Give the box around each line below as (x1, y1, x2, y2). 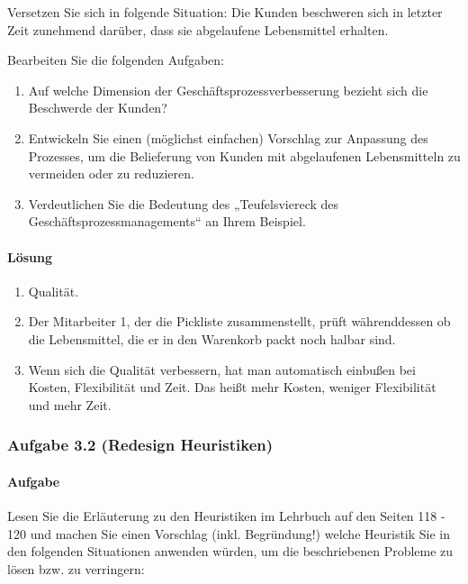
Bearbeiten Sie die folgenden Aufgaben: (7, 50, 224, 69)
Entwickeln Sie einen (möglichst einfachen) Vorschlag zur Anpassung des (28, 128, 428, 147)
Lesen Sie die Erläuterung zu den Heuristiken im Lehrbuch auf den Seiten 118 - (7, 506, 445, 525)
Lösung (7, 247, 53, 266)
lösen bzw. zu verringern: (7, 559, 145, 578)
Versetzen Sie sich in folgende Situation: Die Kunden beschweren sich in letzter (7, 3, 443, 21)
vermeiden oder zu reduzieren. (28, 164, 194, 183)
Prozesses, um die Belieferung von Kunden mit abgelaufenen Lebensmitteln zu (28, 146, 461, 165)
